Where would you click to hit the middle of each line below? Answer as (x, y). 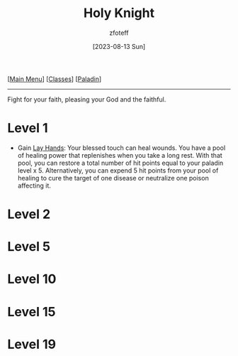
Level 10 (32, 279)
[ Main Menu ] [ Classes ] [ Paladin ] (55, 79)
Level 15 (32, 312)
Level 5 (29, 247)
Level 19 (32, 344)
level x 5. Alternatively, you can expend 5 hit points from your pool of (118, 170)
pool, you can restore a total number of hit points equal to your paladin (120, 163)
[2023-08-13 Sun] (119, 46)
